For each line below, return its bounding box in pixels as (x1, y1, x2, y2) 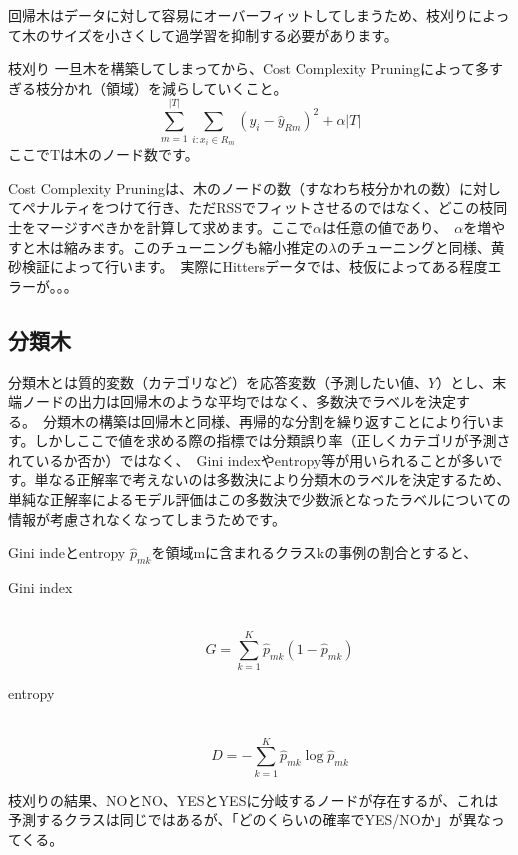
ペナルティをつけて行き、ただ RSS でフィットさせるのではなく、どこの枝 (21, 197, 494, 218)
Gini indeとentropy (8, 542, 126, 563)
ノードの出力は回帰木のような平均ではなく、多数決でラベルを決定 (21, 391, 456, 412)
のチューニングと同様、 (336, 236, 491, 257)
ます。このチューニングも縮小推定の (91, 236, 329, 257)
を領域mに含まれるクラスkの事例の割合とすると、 (151, 542, 478, 563)
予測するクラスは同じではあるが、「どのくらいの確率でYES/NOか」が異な (8, 809, 491, 830)
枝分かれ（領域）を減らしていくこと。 (35, 77, 288, 98)
